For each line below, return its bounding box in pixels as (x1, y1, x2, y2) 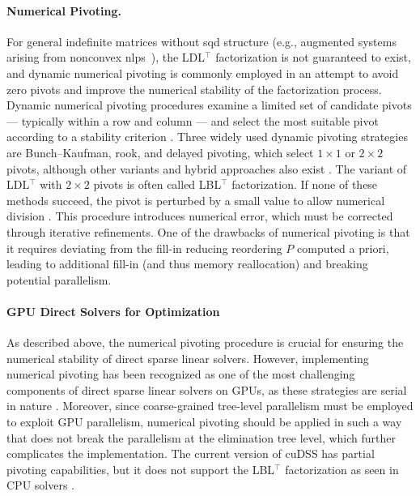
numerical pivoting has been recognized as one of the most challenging (6, 366, 355, 383)
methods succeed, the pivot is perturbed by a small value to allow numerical (6, 191, 385, 208)
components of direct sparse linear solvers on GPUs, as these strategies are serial (6, 381, 407, 398)
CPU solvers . (6, 477, 74, 494)
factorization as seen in (285, 460, 399, 477)
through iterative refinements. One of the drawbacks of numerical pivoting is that (6, 223, 410, 240)
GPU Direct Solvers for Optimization (6, 302, 220, 319)
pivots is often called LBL (93, 176, 222, 193)
